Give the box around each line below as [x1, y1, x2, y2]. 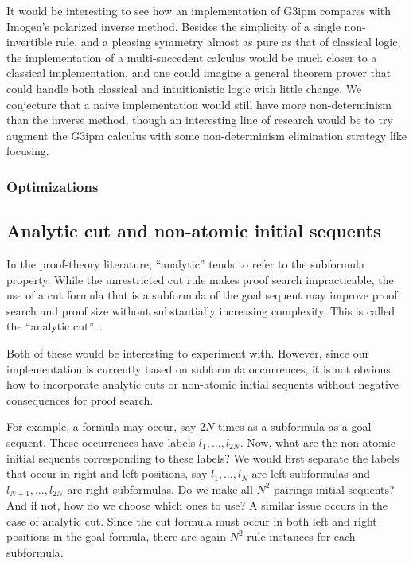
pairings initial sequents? [274, 480, 395, 497]
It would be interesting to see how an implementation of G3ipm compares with [6, 2, 391, 18]
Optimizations [6, 176, 99, 196]
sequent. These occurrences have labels [6, 433, 196, 450]
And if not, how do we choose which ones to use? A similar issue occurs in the [6, 497, 388, 514]
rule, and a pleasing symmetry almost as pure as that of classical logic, [55, 33, 401, 50]
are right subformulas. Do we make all [67, 480, 253, 497]
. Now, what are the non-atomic [240, 433, 395, 450]
